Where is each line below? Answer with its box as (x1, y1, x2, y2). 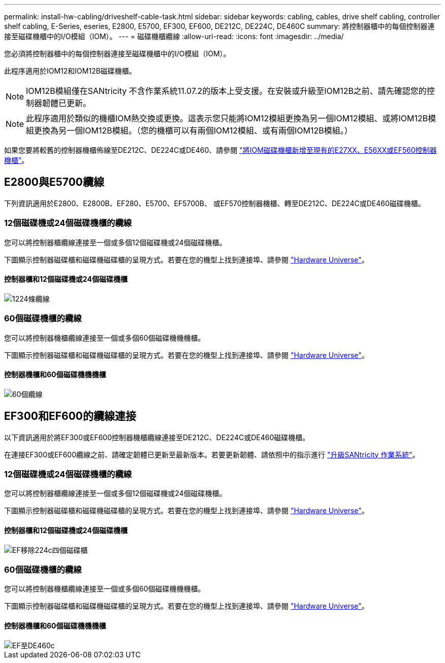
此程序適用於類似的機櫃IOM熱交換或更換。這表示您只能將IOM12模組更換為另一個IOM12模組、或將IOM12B (26, 113, 428, 123)
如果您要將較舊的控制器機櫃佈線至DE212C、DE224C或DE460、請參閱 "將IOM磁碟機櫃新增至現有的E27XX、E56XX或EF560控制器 (4, 146, 437, 154)
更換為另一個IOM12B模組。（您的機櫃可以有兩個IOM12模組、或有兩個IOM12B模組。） (34, 125, 353, 136)
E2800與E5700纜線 (4, 176, 104, 189)
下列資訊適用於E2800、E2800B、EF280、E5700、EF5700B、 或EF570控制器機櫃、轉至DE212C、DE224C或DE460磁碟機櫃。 (4, 198, 425, 208)
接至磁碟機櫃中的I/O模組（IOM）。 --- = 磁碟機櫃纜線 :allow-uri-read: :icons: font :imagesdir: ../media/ (4, 32, 344, 41)
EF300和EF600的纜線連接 (4, 410, 136, 423)
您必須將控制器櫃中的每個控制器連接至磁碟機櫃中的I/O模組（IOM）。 (4, 49, 231, 58)
